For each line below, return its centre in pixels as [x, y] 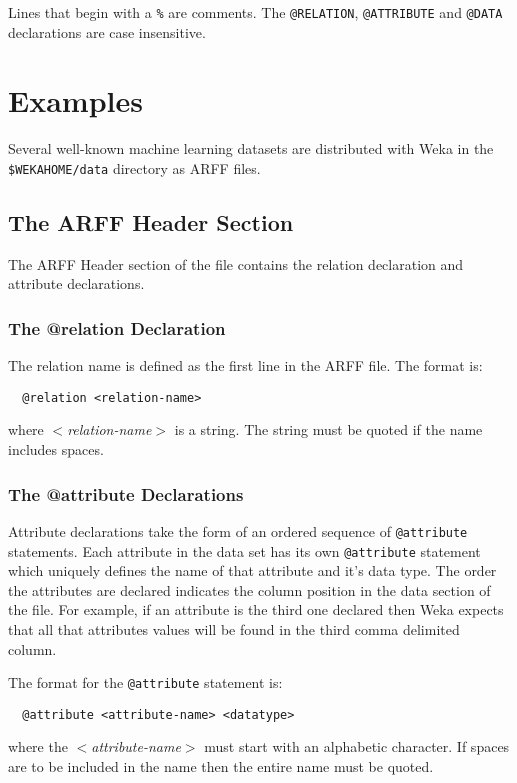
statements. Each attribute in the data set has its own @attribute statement [244, 550]
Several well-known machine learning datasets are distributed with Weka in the [251, 148]
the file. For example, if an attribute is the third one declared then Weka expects [256, 609]
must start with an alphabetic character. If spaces [357, 746]
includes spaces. [56, 449]
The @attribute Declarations [126, 493]
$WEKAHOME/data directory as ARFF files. [134, 167]
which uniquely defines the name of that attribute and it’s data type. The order [252, 570]
